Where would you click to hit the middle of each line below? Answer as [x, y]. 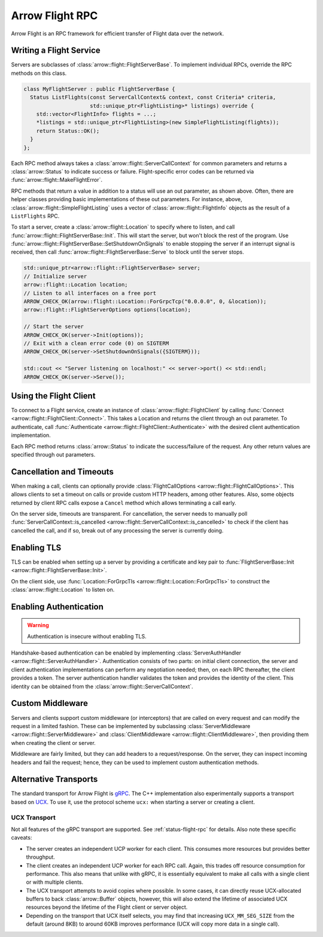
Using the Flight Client [53, 396]
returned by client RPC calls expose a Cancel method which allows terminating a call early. [124, 503]
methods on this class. [39, 73]
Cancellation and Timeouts [62, 472]
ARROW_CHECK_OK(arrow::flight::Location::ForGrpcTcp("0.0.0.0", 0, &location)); [145, 301]
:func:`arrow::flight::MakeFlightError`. [57, 180]
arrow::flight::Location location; [76, 285]
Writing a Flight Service [56, 51]
